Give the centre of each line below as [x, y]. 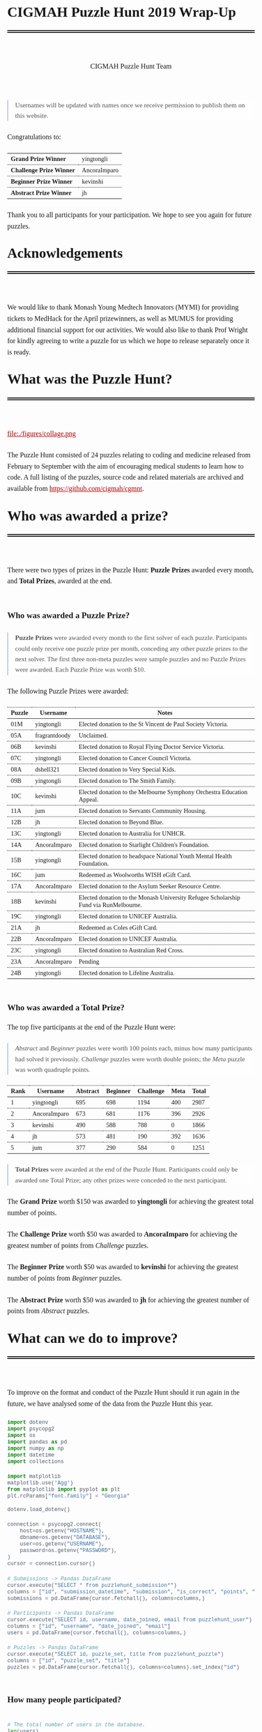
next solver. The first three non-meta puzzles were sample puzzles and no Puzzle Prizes [130, 659]
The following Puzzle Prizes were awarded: [68, 691]
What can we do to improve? [93, 1338]
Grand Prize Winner [38, 159]
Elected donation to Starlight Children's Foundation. [144, 845]
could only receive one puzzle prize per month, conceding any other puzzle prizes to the [131, 648]
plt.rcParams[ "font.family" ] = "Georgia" [69, 1496]
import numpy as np [36, 1449]
